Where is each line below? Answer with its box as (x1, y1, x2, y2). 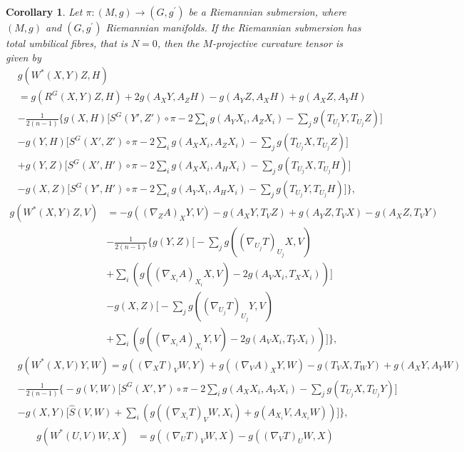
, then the (157, 36, 200, 50)
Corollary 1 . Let (6, 4, 83, 19)
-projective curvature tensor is (212, 36, 343, 50)
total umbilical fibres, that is (6, 36, 128, 50)
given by (6, 49, 41, 64)
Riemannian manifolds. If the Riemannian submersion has (105, 20, 361, 34)
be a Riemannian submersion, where (188, 4, 346, 19)
